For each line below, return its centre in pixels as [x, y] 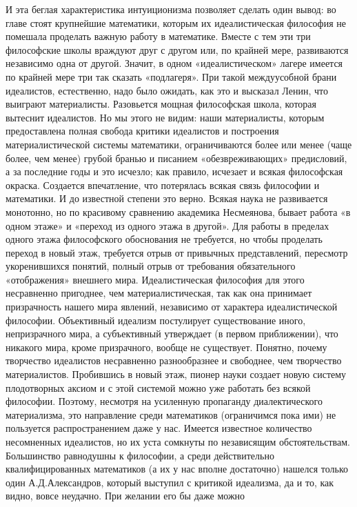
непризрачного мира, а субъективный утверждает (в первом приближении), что [172, 334]
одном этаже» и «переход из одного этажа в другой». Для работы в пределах [167, 225]
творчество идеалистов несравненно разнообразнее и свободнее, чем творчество [174, 360]
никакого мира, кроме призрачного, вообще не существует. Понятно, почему [166, 347]
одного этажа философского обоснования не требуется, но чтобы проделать [164, 239]
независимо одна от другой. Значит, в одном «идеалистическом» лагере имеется [174, 63]
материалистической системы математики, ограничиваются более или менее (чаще [179, 144]
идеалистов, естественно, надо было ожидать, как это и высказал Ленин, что [167, 90]
